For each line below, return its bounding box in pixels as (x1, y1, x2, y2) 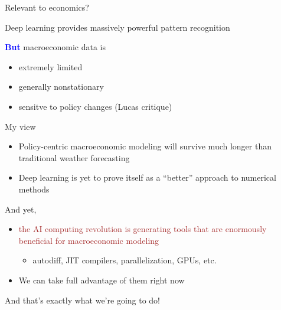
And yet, (5, 203, 37, 215)
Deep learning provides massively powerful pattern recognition (5, 21, 230, 33)
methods (18, 182, 50, 195)
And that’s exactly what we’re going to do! (5, 293, 161, 306)
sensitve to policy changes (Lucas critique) (18, 100, 172, 112)
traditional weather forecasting (18, 151, 130, 164)
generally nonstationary (18, 80, 104, 93)
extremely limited (18, 60, 83, 73)
